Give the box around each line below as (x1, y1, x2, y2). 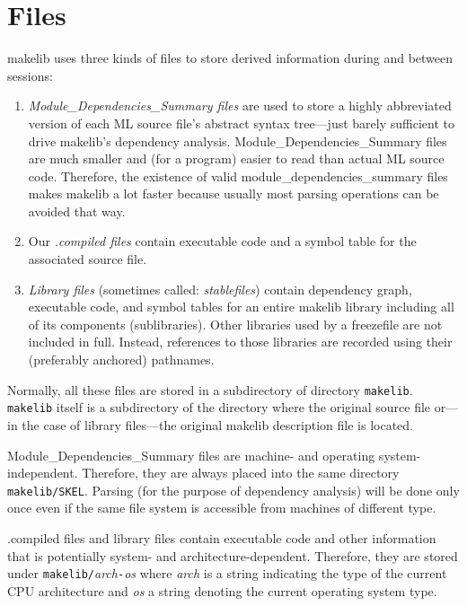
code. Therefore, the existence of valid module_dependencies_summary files (28, 166, 448, 185)
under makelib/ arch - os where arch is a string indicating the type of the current (7, 564, 447, 583)
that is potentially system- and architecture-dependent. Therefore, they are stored (7, 546, 458, 565)
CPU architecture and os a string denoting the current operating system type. (7, 581, 437, 600)
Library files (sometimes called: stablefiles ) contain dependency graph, (28, 279, 412, 298)
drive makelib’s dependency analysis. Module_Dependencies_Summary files (28, 131, 447, 150)
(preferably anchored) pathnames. (28, 350, 215, 369)
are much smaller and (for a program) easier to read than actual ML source (28, 149, 445, 168)
